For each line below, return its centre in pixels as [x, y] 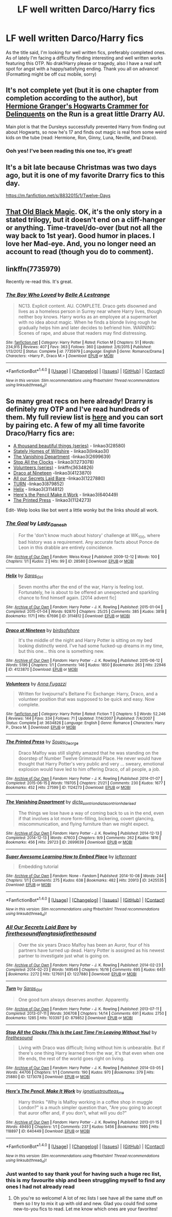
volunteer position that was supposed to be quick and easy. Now [87, 699]
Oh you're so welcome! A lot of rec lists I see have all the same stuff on [88, 1198]
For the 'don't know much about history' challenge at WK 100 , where [89, 536]
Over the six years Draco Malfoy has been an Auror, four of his [84, 945]
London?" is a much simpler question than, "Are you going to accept [90, 1107]
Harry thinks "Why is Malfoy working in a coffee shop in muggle [85, 1102]
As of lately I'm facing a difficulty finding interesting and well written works [84, 58]
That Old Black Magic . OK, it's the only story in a [84, 212]
